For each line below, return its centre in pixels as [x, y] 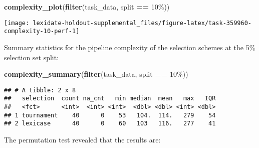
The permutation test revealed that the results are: [82, 139]
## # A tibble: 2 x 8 [40, 90]
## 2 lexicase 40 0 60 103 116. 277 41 [110, 124]
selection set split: [32, 57]
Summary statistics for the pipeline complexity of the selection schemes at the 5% [130, 47]
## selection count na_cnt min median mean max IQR [110, 99]
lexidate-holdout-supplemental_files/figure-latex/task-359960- [142, 23]
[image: [17, 23]
